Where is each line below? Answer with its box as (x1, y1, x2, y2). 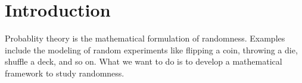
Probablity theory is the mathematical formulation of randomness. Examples (5, 32, 285, 44)
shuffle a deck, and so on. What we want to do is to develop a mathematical (5, 55, 282, 68)
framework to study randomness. (5, 66, 124, 79)
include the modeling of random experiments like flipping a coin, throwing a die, (5, 43, 298, 56)
